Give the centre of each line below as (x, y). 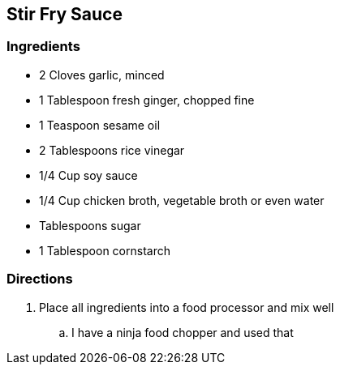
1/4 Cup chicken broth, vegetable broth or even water (182, 200)
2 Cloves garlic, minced (102, 75)
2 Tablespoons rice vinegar (112, 150)
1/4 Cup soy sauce (88, 175)
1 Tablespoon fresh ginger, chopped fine (147, 100)
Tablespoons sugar (90, 225)
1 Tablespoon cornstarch (105, 250)
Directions (40, 279)
